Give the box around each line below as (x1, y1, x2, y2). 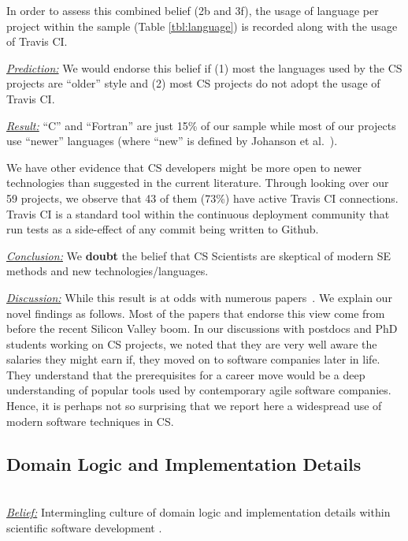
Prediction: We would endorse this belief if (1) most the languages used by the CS (6, 59, 402, 76)
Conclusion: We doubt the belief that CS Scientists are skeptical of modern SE (6, 247, 391, 263)
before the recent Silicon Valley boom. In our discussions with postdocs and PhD (6, 320, 398, 337)
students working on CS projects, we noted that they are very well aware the (6, 335, 377, 352)
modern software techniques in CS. (6, 412, 174, 429)
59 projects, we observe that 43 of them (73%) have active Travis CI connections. (6, 189, 399, 206)
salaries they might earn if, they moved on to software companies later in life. (6, 351, 380, 368)
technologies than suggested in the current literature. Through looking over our (6, 174, 389, 191)
